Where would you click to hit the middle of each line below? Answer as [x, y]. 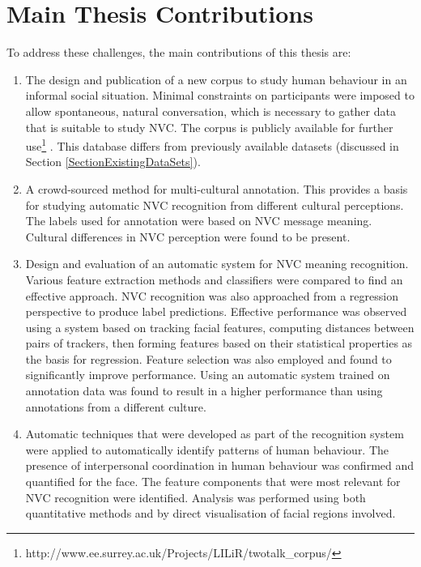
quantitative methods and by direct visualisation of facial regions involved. [210, 513]
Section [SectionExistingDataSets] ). [113, 162]
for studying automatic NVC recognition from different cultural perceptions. [215, 205]
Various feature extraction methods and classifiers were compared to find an [214, 279]
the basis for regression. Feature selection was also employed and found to [208, 358]
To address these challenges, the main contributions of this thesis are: [179, 52]
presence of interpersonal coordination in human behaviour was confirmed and [220, 465]
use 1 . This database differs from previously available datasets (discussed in [212, 145]
